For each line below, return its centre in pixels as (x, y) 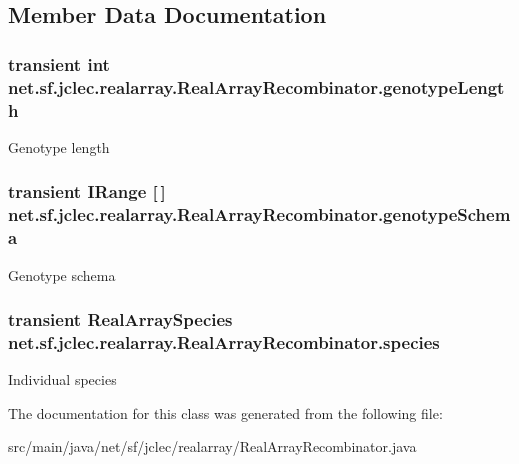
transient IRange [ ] (87, 191)
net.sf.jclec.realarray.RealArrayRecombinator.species (224, 341)
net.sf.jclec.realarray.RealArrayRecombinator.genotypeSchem (259, 214)
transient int (59, 63)
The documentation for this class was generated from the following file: (225, 412)
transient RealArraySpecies (120, 319)
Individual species (62, 379)
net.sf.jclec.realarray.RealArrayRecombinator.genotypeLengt (256, 86)
